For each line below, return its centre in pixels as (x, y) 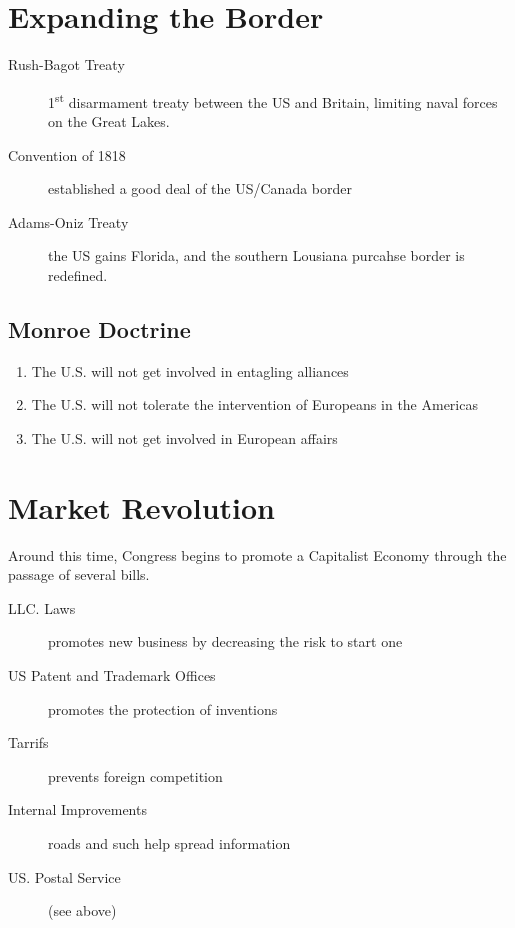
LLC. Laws (42, 607)
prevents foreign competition (135, 775)
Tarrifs (28, 742)
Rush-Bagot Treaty (66, 64)
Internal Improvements (77, 809)
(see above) (82, 910)
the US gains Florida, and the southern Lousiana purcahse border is (256, 255)
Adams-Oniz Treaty (68, 221)
